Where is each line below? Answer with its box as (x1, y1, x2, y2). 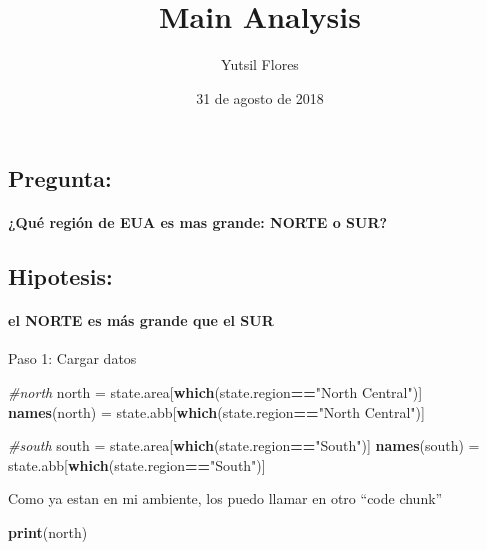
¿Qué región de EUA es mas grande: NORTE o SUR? (8, 212, 388, 233)
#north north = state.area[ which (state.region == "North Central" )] (8, 382, 423, 403)
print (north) (8, 522, 88, 543)
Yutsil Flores (221, 54, 299, 75)
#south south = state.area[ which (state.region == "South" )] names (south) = (8, 435, 480, 456)
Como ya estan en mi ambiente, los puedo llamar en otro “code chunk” (8, 488, 443, 509)
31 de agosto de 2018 (196, 87, 324, 108)
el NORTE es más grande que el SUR (8, 310, 274, 331)
